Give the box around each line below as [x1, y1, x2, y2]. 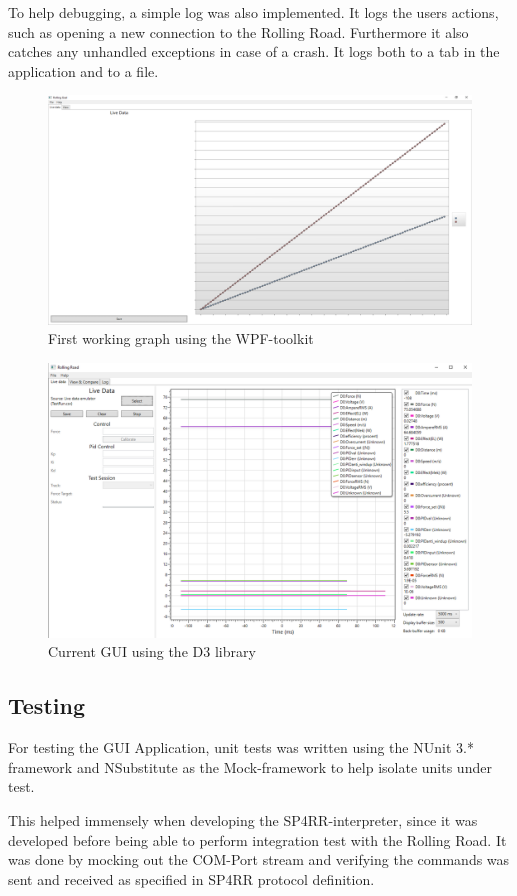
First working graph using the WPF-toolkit [48, 328, 314, 349]
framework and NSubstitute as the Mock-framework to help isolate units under [8, 756, 492, 777]
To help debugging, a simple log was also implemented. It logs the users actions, [8, 2, 499, 22]
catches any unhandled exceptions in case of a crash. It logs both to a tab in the [8, 41, 500, 62]
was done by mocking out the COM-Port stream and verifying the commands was [8, 849, 510, 870]
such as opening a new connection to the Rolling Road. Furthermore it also [8, 21, 469, 42]
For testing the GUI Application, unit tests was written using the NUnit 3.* [8, 737, 474, 758]
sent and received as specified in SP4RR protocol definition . [8, 868, 375, 889]
